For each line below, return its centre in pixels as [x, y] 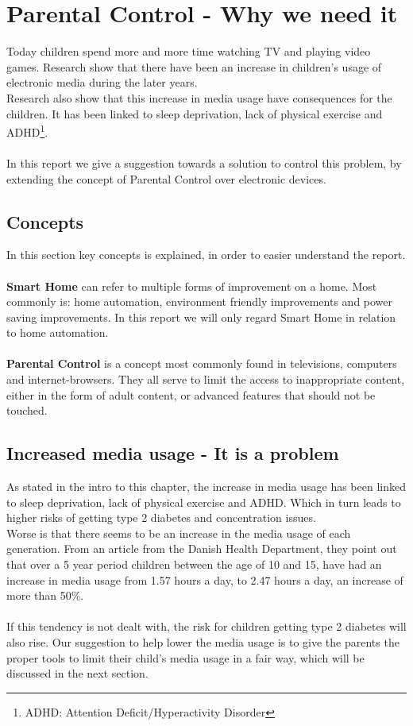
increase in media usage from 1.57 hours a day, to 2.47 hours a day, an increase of [205, 579]
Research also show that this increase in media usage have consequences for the [199, 97]
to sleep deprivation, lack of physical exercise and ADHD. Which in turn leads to [204, 502]
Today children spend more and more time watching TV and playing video [189, 51]
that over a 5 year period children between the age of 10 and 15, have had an [194, 564]
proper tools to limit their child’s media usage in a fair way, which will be [185, 657]
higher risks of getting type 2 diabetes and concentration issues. [161, 517]
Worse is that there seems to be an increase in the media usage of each [179, 533]
